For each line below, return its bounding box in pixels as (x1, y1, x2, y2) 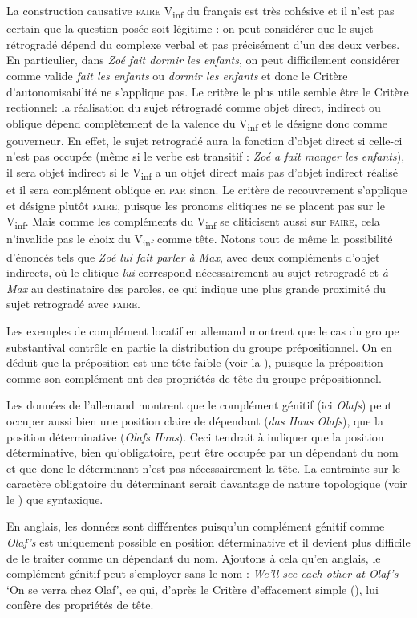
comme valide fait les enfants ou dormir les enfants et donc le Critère (6, 67, 348, 83)
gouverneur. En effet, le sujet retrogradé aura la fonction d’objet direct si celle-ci (6, 132, 403, 148)
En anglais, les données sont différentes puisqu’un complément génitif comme (6, 518, 385, 535)
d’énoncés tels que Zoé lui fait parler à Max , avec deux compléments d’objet (6, 248, 380, 265)
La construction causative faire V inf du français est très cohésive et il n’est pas (6, 2, 395, 21)
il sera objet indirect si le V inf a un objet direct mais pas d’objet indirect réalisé (6, 164, 398, 182)
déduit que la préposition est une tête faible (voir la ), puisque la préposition (6, 354, 383, 371)
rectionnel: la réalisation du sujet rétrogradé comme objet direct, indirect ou (6, 99, 381, 116)
